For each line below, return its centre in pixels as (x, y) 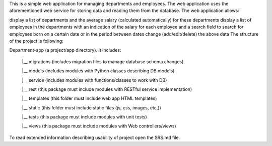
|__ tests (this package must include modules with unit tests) (84, 117)
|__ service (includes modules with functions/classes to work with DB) (94, 80)
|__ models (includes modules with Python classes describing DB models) (98, 71)
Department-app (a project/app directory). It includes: (65, 50)
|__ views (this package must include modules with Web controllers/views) (99, 126)
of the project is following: (37, 41)
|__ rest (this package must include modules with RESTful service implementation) (107, 89)
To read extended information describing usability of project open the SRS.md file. (95, 137)
